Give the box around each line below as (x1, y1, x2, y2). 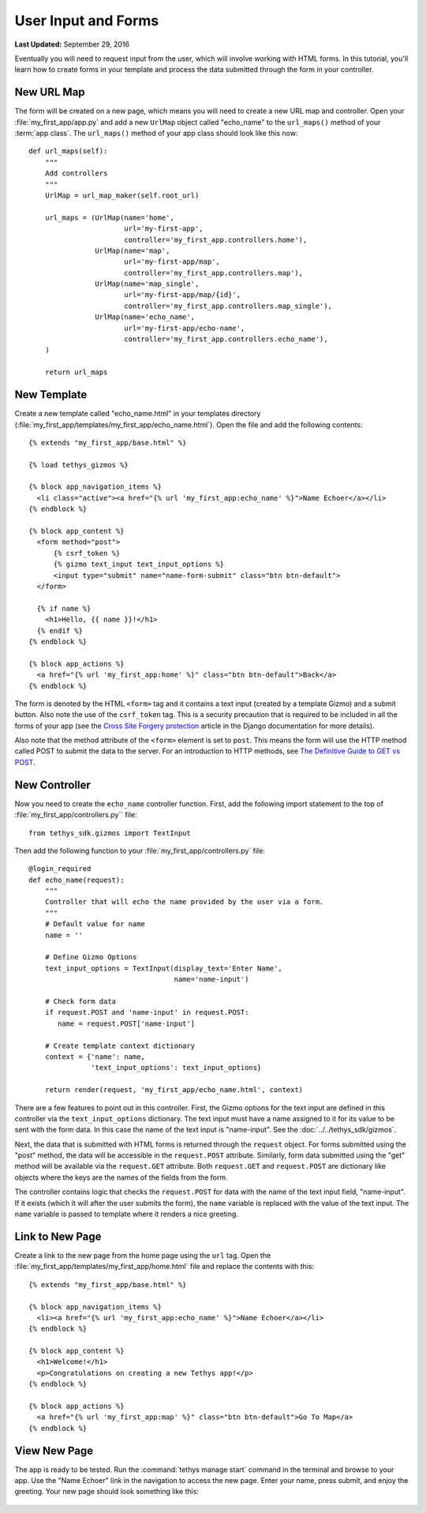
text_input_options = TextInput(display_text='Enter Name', (44, 963, 283, 973)
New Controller (14, 778, 91, 791)
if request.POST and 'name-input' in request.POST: (44, 1008, 249, 1017)
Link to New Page (14, 1230, 102, 1243)
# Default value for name (44, 920, 146, 929)
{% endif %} (36, 626, 83, 635)
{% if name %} (36, 604, 92, 613)
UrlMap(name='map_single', (95, 280, 200, 288)
